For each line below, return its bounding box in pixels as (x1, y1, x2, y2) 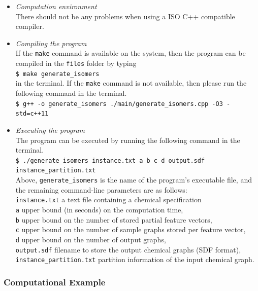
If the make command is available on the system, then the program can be (15, 48, 246, 58)
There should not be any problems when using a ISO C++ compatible (15, 11, 235, 21)
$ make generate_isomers (15, 70, 100, 78)
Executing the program (15, 124, 85, 135)
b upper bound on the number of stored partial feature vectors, (15, 214, 212, 225)
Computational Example (4, 275, 106, 288)
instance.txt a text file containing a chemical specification (15, 194, 202, 205)
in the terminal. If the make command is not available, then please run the (15, 78, 247, 88)
